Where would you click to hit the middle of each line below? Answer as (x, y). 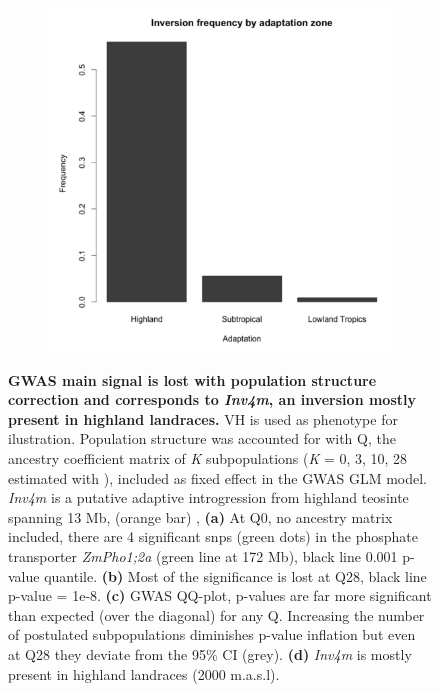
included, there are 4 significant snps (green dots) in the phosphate (213, 536)
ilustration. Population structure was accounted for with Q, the (202, 438)
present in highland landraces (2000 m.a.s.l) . (144, 673)
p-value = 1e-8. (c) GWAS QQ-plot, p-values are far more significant (220, 595)
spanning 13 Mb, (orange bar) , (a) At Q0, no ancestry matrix (200, 516)
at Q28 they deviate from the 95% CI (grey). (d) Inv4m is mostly (210, 653)
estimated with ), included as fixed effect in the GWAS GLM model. (217, 477)
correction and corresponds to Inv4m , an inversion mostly (212, 399)
